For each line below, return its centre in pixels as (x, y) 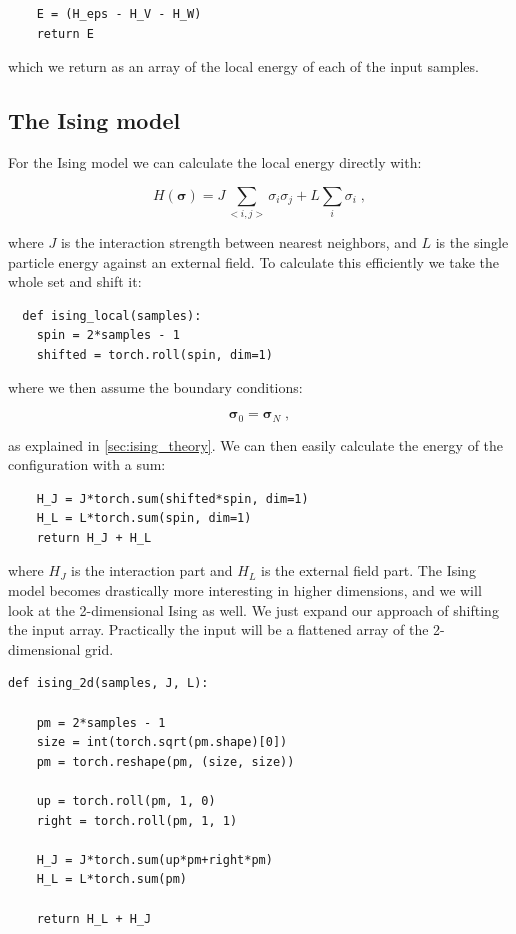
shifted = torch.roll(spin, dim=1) (154, 354)
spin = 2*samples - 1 (108, 335)
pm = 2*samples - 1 (101, 722)
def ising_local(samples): (112, 315)
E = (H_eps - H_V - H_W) (119, 14)
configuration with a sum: (87, 464)
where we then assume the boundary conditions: (155, 387)
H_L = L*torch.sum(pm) (111, 879)
